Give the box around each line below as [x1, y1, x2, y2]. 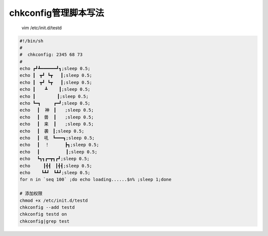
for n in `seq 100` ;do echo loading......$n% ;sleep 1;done [19, 177, 172, 182]
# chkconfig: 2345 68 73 [19, 52, 83, 58]
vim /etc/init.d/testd [21, 25, 62, 31]
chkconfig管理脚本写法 [9, 7, 104, 18]
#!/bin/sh [19, 38, 44, 44]
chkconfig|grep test [19, 218, 69, 224]
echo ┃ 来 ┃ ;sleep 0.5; [19, 121, 94, 127]
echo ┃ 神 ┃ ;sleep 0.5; [19, 107, 94, 113]
